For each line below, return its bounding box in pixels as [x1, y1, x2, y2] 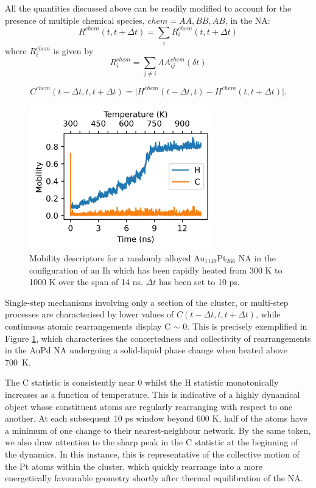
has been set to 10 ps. [158, 275, 240, 288]
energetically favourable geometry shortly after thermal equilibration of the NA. [5, 472, 303, 484]
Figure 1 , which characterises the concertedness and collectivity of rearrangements [5, 331, 311, 344]
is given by [53, 44, 94, 57]
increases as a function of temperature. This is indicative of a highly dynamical [5, 387, 300, 400]
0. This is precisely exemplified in [183, 320, 307, 332]
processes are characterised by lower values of [5, 308, 174, 320]
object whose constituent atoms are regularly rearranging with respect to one [5, 400, 293, 412]
